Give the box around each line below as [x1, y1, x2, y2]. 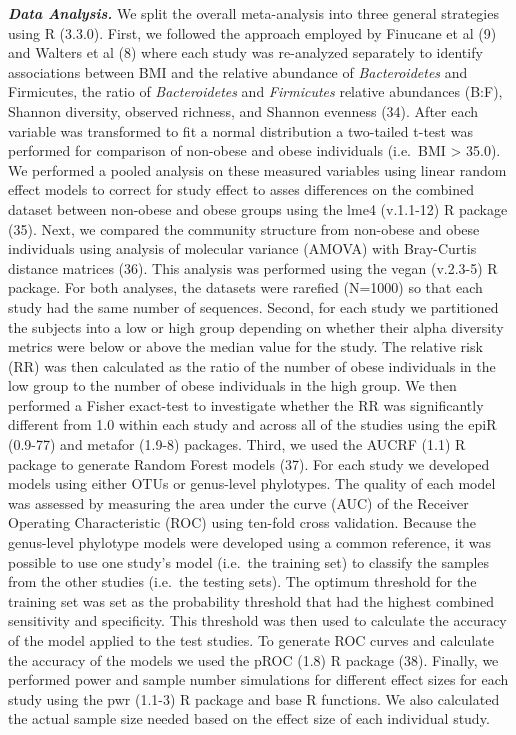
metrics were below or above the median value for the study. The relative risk [8, 336, 483, 357]
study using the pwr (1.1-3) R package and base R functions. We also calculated [8, 688, 500, 709]
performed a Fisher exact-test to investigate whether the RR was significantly [8, 394, 484, 415]
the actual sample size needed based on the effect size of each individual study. [8, 708, 490, 729]
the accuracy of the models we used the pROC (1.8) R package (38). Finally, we [8, 649, 499, 670]
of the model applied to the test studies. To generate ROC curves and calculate [8, 630, 494, 650]
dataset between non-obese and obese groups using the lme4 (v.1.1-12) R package [8, 198, 508, 219]
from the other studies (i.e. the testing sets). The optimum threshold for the [8, 571, 477, 592]
